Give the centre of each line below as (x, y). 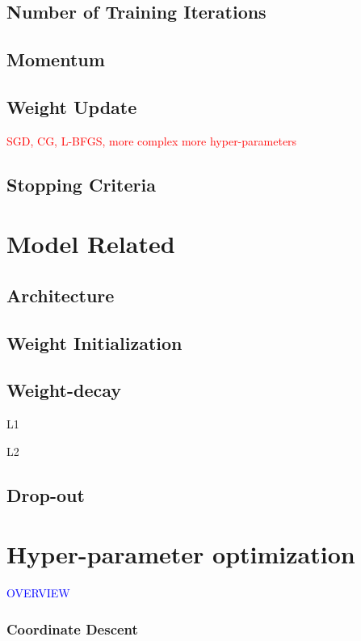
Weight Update (72, 106)
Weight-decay (64, 390)
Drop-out (46, 494)
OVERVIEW (38, 593)
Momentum (56, 59)
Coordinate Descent (72, 628)
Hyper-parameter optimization (181, 554)
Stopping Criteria (81, 184)
